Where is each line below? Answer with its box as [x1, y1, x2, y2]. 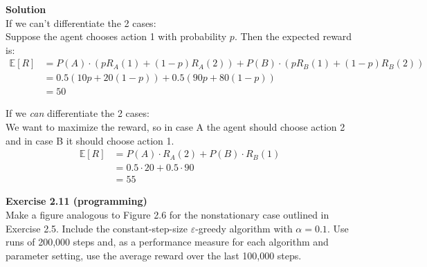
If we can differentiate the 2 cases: [6, 106, 149, 120]
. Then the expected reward [234, 29, 352, 44]
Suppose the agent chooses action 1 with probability [6, 29, 227, 44]
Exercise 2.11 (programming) [6, 194, 147, 208]
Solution [6, 2, 46, 16]
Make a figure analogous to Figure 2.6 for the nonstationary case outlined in [6, 207, 329, 221]
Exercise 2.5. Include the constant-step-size [6, 221, 188, 235]
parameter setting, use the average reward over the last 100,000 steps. [6, 248, 302, 262]
